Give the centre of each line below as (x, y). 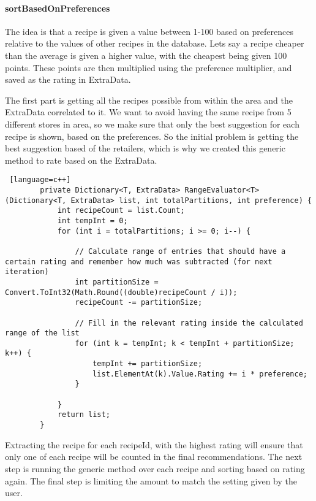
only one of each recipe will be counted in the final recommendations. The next (154, 457)
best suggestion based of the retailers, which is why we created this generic (145, 148)
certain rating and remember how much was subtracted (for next (139, 262)
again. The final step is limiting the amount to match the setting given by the (151, 480)
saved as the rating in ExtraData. (68, 79)
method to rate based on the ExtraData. (81, 160)
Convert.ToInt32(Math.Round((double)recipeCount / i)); (121, 292)
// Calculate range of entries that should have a (180, 251)
